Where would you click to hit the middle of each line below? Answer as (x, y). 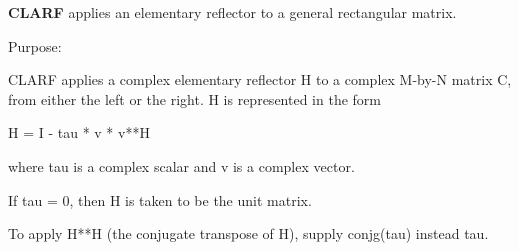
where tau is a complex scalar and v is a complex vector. (181, 165)
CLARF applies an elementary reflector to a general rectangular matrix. (232, 12)
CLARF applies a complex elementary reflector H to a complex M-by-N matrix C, (260, 79)
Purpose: (35, 45)
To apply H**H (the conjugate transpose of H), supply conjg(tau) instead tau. (248, 233)
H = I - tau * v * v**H (79, 132)
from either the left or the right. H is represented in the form (194, 98)
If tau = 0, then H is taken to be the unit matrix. (160, 199)
